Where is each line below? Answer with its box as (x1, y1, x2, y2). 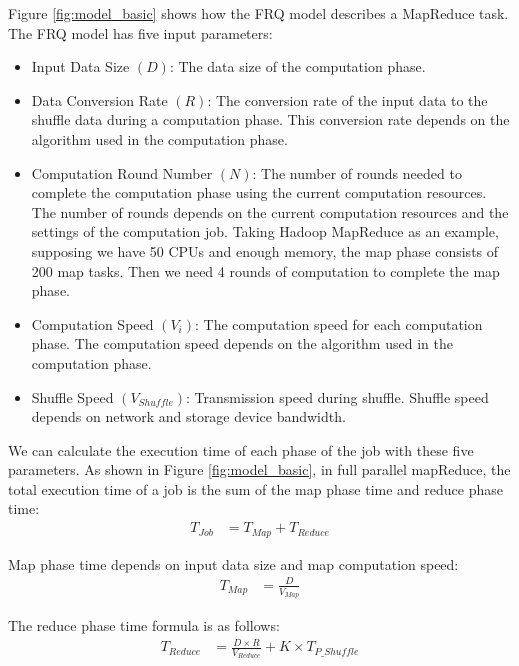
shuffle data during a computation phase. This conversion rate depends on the (31, 109, 510, 130)
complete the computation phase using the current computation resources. (31, 182, 487, 203)
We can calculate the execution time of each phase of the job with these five (8, 439, 474, 460)
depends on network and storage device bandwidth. (31, 406, 346, 427)
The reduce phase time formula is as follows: (8, 614, 280, 635)
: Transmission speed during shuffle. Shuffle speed (185, 386, 489, 407)
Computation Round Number (31, 162, 213, 183)
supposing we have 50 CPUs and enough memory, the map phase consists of (31, 240, 499, 261)
